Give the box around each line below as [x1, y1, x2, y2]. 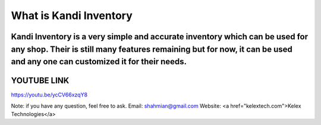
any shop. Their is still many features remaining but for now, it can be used [11, 44, 292, 54]
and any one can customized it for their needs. [11, 57, 187, 67]
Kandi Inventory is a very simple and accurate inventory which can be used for [11, 32, 309, 42]
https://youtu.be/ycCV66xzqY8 [11, 91, 88, 98]
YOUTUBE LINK [11, 76, 70, 86]
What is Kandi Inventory [11, 9, 133, 22]
